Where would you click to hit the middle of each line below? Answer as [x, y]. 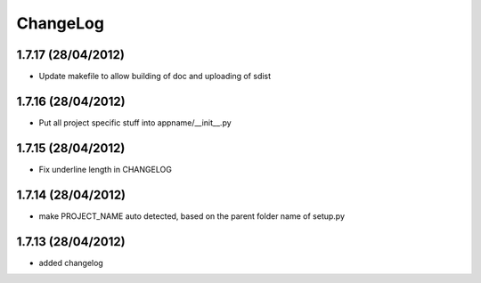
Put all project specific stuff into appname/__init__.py [135, 122]
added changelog [71, 263]
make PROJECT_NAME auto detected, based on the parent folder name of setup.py [192, 216]
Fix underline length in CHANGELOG [106, 169]
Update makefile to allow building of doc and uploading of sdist [155, 77]
